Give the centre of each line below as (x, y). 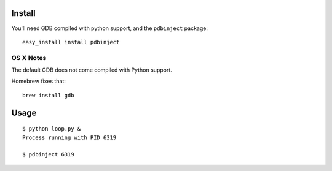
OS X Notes (29, 58)
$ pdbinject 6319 (48, 154)
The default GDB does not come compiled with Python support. (92, 70)
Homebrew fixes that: (38, 81)
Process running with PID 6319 (69, 137)
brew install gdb (48, 95)
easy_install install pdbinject (71, 42)
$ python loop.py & (52, 129)
